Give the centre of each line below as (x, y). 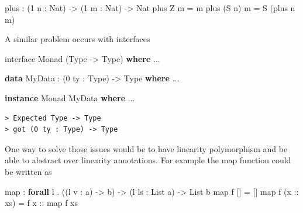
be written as (28, 171)
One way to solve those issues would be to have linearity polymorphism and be (146, 148)
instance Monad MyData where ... (70, 97)
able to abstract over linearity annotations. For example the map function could (148, 160)
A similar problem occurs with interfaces (78, 39)
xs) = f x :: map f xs (42, 203)
